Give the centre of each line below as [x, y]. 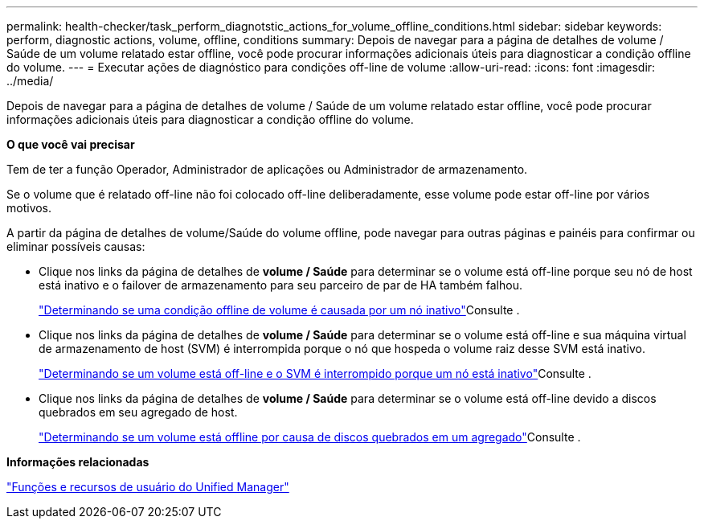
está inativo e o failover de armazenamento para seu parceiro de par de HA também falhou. [280, 285]
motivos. [29, 208]
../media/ [30, 81]
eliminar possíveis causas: [76, 246]
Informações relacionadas [78, 462]
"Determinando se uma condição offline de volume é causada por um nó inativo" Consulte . [279, 310]
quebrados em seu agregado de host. [138, 412]
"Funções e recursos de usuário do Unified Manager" [148, 487]
